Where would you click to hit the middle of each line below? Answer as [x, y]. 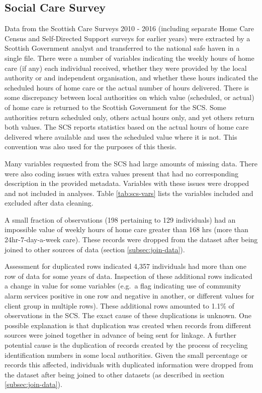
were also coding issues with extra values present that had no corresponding [122, 173]
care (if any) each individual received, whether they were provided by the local [126, 68]
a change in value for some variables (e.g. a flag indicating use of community [123, 286]
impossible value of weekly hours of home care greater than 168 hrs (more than [126, 229]
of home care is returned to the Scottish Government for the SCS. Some [115, 107]
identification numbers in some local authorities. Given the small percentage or [126, 355]
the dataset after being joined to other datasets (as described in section [114, 374]
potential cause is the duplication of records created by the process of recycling [126, 345]
